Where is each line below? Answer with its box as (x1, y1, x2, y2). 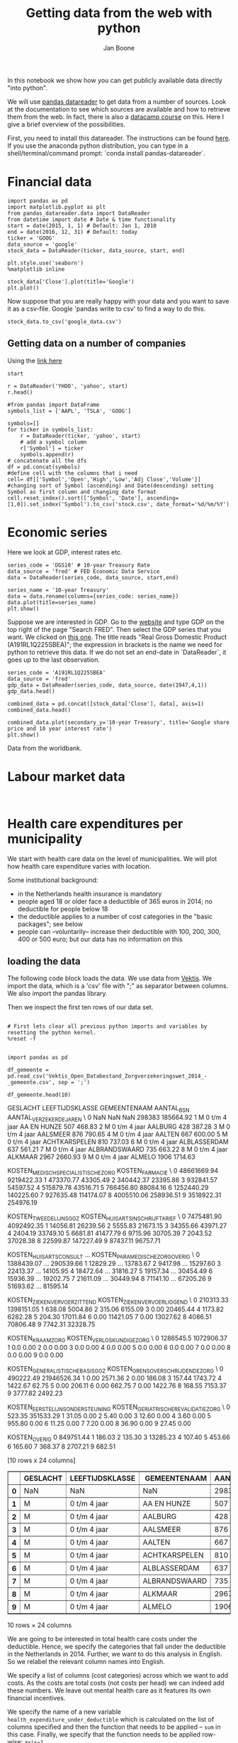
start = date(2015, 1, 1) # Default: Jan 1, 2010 (7, 222, 157, 229)
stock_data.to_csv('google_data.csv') (7, 318, 122, 325)
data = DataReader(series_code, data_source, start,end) (7, 574, 179, 581)
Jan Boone (103, 43, 135, 52)
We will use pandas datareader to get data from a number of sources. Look (7, 97, 227, 106)
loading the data (7, 955, 81, 967)
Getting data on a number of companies (7, 338, 186, 350)
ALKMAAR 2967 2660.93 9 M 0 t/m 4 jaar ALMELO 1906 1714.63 (7, 1152, 196, 1161)
